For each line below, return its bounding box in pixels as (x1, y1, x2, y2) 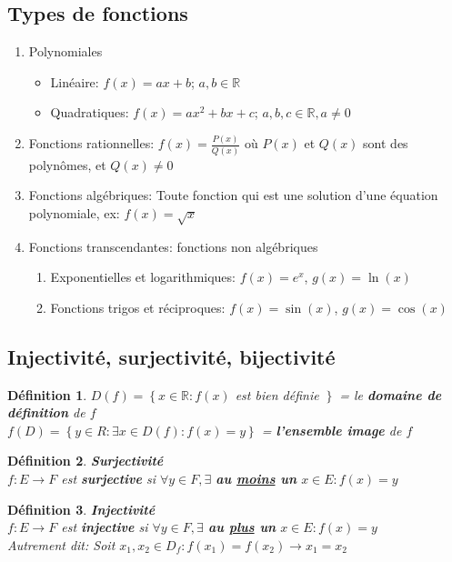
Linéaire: (50, 72, 99, 91)
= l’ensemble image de (261, 420, 402, 439)
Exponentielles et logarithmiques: (50, 267, 236, 286)
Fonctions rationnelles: (28, 134, 155, 153)
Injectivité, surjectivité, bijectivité (7, 342, 336, 370)
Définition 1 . (7, 385, 87, 404)
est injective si (61, 517, 148, 537)
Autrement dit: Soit (7, 535, 116, 554)
